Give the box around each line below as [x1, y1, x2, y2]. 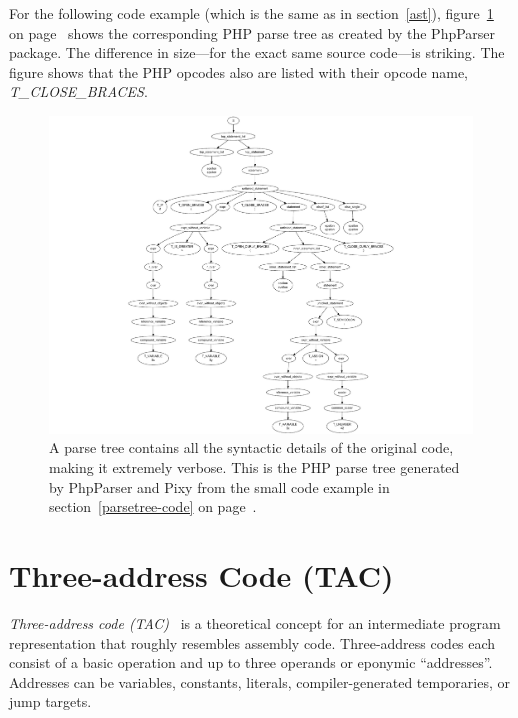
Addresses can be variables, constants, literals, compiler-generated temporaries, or [9, 671, 511, 692]
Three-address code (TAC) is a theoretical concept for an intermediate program [9, 612, 501, 633]
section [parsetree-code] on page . [49, 496, 257, 517]
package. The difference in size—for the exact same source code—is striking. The [9, 42, 505, 63]
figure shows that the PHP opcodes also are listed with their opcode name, [9, 61, 468, 82]
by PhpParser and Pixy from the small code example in [49, 476, 390, 497]
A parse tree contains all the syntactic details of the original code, [49, 437, 454, 458]
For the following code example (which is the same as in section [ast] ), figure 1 [9, 3, 494, 23]
